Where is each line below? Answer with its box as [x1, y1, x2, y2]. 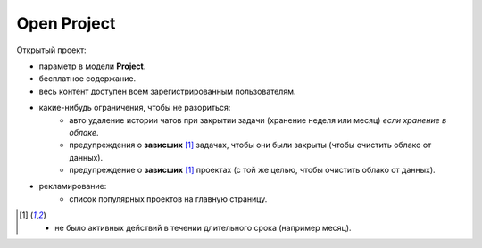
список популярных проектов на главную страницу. [69, 193, 268, 204]
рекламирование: [38, 181, 107, 192]
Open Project [16, 13, 116, 33]
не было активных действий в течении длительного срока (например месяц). [54, 222, 352, 233]
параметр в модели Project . [38, 61, 146, 71]
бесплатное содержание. [38, 73, 137, 84]
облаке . [69, 127, 99, 137]
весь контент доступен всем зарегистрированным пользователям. [38, 86, 296, 96]
